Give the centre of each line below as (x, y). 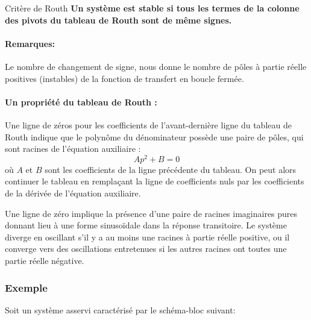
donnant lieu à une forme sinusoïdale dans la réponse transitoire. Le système (146, 225)
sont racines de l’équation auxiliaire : (73, 149)
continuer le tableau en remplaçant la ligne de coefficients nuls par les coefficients (155, 181)
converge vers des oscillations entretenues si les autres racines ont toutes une (146, 249)
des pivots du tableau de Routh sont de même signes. (118, 20)
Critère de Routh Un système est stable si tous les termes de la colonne (152, 8)
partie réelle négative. (45, 260)
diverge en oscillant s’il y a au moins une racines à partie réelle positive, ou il (147, 237)
